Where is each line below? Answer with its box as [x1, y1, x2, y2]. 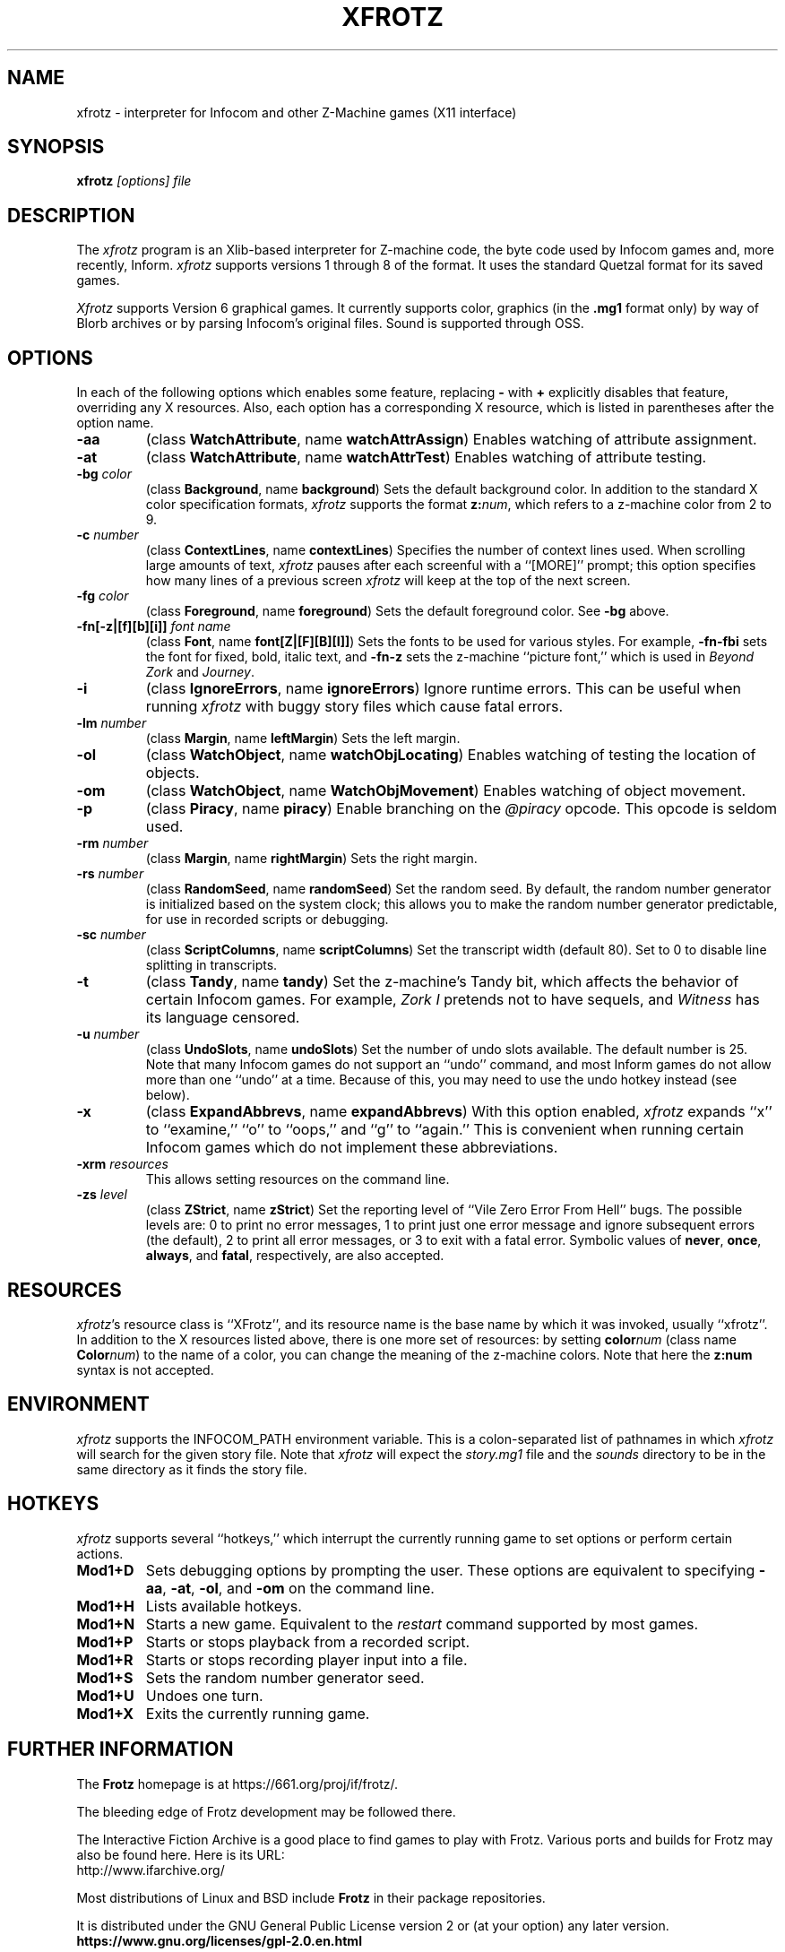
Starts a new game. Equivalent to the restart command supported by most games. [145, 1614, 699, 1633]
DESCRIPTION [7, 203, 135, 227]
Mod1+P [76, 1632, 134, 1651]
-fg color [76, 588, 129, 604]
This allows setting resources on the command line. [145, 1171, 450, 1188]
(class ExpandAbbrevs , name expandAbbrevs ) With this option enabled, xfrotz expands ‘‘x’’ [145, 1102, 772, 1121]
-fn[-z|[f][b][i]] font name [76, 618, 231, 635]
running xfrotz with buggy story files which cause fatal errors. [145, 697, 564, 716]
